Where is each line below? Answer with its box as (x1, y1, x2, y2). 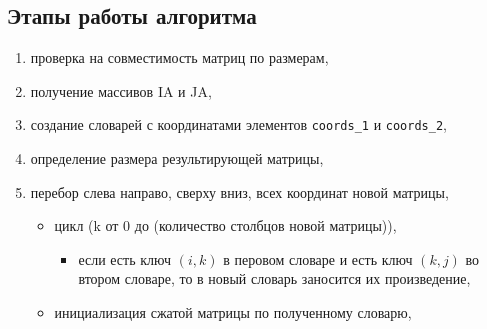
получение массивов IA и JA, (30, 80, 212, 101)
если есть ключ (78, 248, 172, 269)
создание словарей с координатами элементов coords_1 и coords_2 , (30, 114, 447, 135)
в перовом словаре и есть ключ (223, 248, 413, 269)
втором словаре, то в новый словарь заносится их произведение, (78, 268, 471, 289)
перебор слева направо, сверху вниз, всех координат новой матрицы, (30, 181, 449, 202)
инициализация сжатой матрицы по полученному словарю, (54, 302, 412, 323)
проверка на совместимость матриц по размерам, (30, 47, 329, 68)
